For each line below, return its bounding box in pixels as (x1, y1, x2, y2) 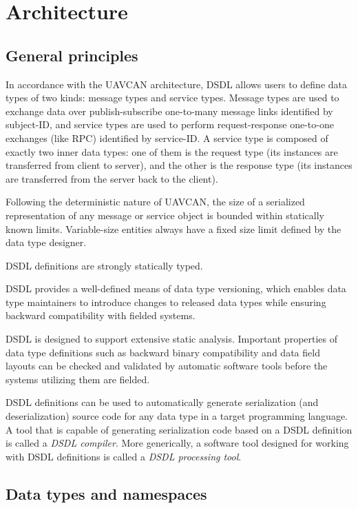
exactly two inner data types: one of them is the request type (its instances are (6, 144, 338, 159)
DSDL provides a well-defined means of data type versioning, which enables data (6, 281, 346, 296)
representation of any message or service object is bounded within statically (6, 207, 324, 222)
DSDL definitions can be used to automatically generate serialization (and (6, 395, 319, 409)
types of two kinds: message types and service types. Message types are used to (6, 90, 339, 105)
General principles (6, 44, 138, 65)
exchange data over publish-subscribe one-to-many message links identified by (6, 103, 333, 118)
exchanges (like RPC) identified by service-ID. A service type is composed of (6, 130, 328, 145)
